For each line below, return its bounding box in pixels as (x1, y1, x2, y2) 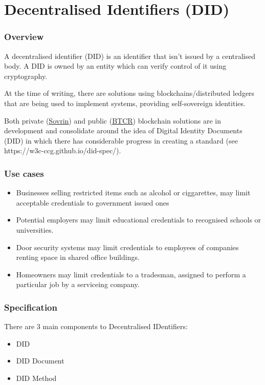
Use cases (4, 167, 44, 179)
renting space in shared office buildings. (16, 252, 140, 262)
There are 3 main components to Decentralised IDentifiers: (4, 321, 188, 332)
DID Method (16, 372, 57, 383)
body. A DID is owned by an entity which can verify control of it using (4, 60, 227, 71)
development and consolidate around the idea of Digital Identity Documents (4, 125, 242, 136)
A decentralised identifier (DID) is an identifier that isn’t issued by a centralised (4, 50, 256, 61)
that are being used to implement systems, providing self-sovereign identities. (4, 97, 246, 108)
